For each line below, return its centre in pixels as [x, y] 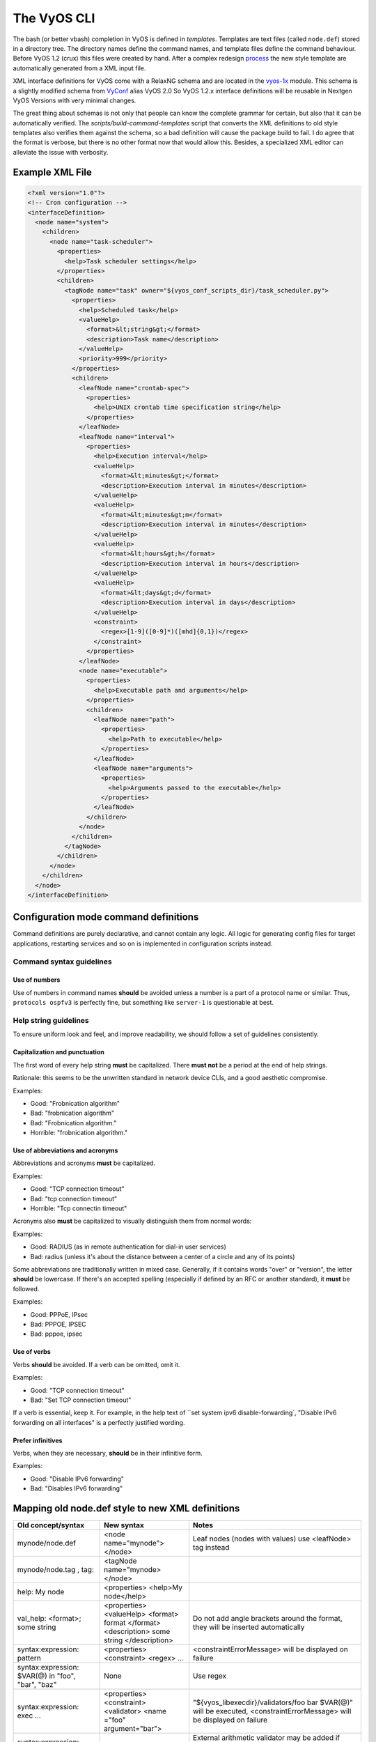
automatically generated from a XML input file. [79, 68]
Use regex [210, 1676]
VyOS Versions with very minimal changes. [75, 100]
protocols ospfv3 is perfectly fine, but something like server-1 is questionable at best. [143, 1003]
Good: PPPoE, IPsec [59, 1314]
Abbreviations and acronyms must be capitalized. [84, 1163]
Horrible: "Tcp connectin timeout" [79, 1208]
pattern [29, 1658]
